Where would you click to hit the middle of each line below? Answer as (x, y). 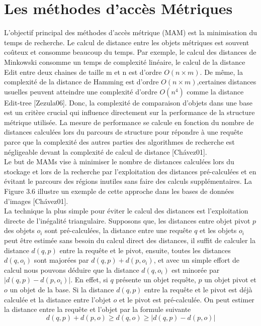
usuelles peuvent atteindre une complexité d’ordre (81, 91)
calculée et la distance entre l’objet (58, 299)
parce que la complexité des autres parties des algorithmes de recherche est (119, 142)
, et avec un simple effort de (197, 260)
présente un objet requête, (156, 280)
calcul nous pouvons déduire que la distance (72, 269)
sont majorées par (61, 260)
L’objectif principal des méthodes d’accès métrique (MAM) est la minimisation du (131, 32)
